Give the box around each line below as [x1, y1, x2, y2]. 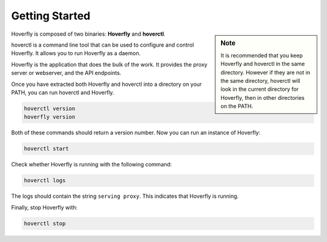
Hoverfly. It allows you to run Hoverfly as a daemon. [11, 50, 141, 57]
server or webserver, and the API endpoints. [11, 70, 122, 77]
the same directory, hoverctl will [220, 77, 301, 84]
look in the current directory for [220, 85, 299, 93]
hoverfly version [24, 114, 76, 120]
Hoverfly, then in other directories [220, 94, 305, 101]
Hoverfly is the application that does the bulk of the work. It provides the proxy [11, 60, 208, 68]
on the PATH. [220, 103, 254, 110]
